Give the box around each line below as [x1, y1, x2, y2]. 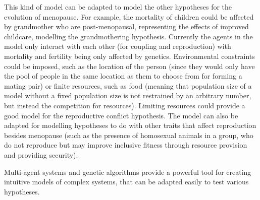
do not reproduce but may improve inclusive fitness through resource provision [4, 140, 247, 150]
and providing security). [4, 149, 78, 160]
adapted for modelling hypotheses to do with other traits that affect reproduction [4, 120, 256, 130]
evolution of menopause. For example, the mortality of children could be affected [4, 11, 254, 22]
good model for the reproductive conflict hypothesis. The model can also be [4, 110, 238, 120]
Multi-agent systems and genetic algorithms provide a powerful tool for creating [4, 166, 251, 177]
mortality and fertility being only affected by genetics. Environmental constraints [4, 50, 255, 61]
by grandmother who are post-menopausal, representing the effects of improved [4, 21, 249, 32]
